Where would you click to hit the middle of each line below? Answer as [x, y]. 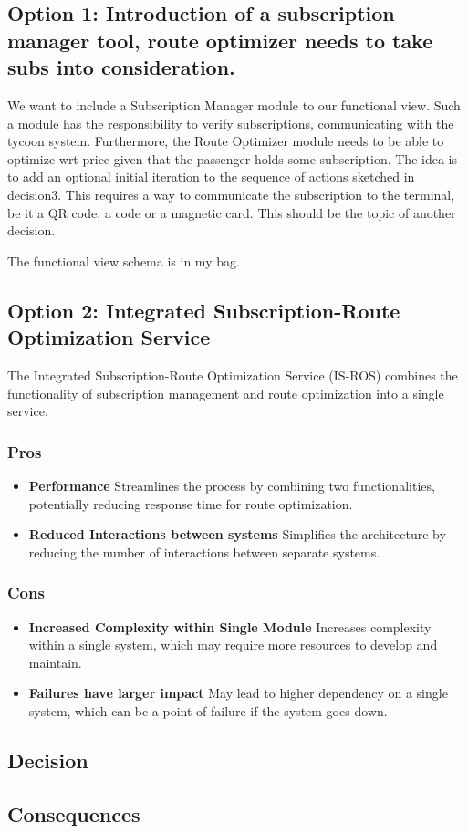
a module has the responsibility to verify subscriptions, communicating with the [231, 123]
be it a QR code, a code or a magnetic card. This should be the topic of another [232, 212]
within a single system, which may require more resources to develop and [233, 645]
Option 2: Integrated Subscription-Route [204, 310]
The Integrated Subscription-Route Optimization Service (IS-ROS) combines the [233, 375]
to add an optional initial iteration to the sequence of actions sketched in [211, 177]
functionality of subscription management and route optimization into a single [226, 393]
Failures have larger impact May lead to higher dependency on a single [238, 693]
